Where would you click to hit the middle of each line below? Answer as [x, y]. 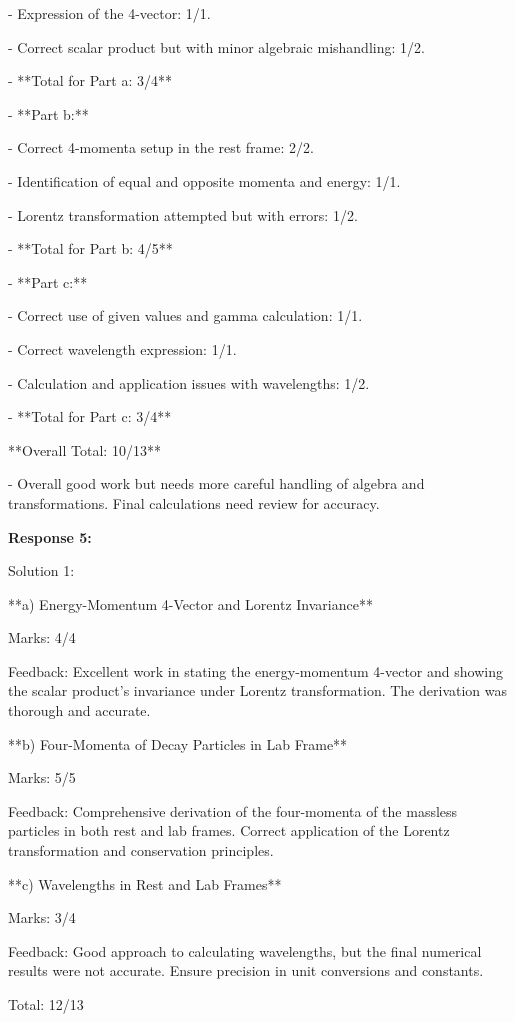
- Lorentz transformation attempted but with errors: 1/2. [183, 214]
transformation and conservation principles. [141, 850]
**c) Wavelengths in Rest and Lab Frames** [145, 883]
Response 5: [50, 536]
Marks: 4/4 [42, 637]
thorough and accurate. [79, 710]
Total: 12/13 [46, 1004]
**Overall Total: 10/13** [84, 449]
